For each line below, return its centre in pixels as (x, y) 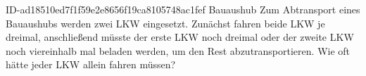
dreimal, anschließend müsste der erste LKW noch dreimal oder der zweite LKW (180, 37)
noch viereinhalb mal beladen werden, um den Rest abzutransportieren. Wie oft (178, 50)
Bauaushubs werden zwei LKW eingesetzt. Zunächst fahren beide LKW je (165, 23)
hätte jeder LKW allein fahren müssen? (91, 64)
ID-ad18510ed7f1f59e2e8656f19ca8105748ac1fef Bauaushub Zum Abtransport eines (183, 9)
